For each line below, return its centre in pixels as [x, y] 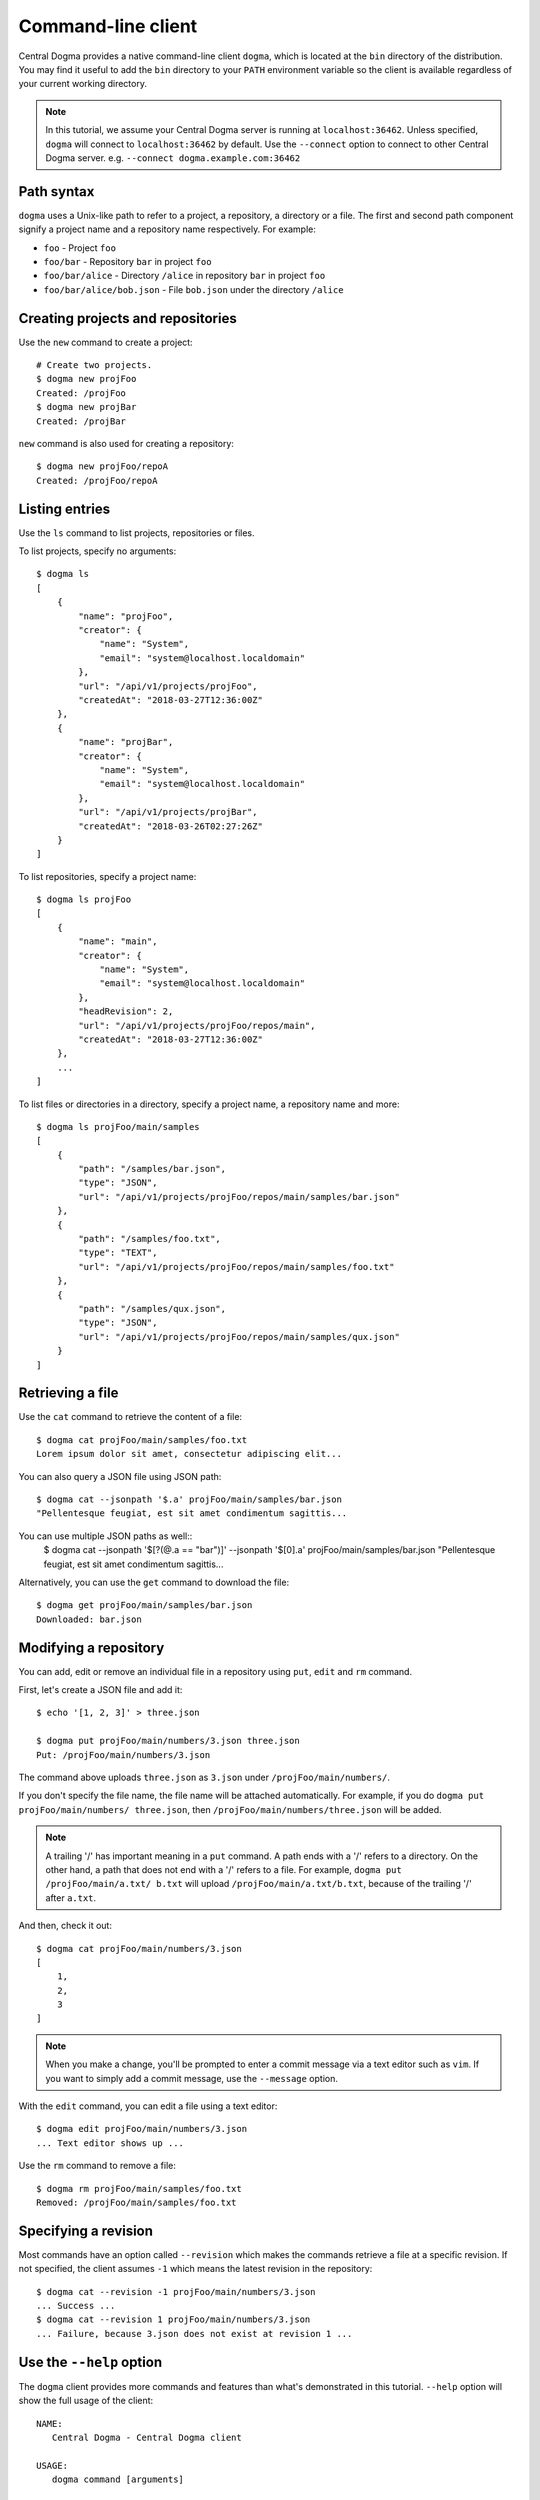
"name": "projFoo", [126, 616]
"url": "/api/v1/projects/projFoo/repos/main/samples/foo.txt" [236, 1266]
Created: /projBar [81, 421]
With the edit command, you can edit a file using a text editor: [148, 2106]
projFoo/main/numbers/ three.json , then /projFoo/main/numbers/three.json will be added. [230, 1809]
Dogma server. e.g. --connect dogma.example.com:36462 [173, 157]
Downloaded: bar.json [89, 1619]
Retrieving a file [68, 1393]
